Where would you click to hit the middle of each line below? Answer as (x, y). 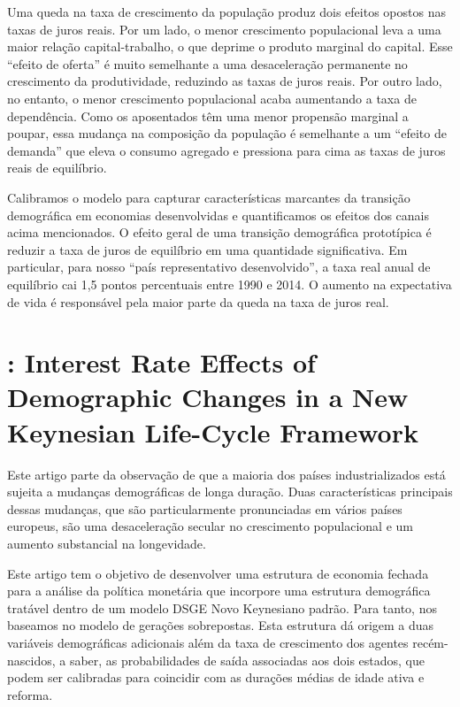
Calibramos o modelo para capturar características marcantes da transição (209, 197)
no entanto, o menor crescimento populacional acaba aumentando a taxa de (212, 98)
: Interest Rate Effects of (161, 362)
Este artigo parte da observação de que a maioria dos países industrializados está (226, 474)
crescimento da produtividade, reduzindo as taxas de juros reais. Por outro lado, (225, 81)
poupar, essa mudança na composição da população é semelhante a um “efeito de (227, 133)
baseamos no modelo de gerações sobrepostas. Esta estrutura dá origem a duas (221, 625)
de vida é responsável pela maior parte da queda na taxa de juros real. (198, 301)
